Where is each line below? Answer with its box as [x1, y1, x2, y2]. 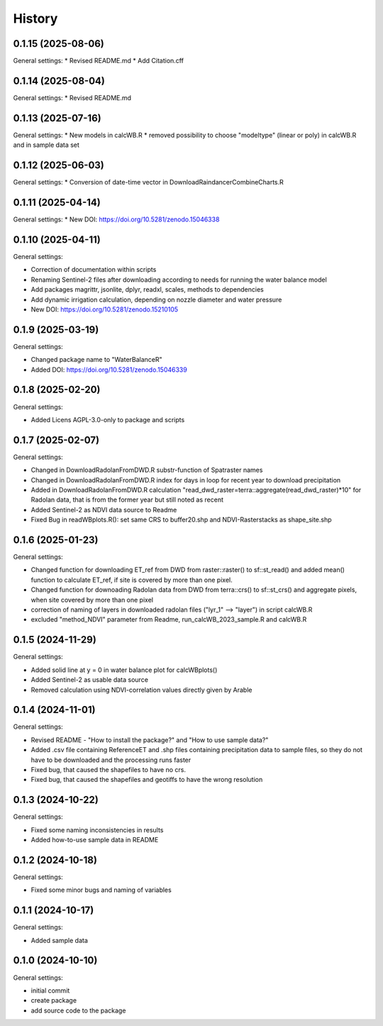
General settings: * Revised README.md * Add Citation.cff [13, 57, 184, 65]
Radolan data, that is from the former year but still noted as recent [30, 495, 223, 504]
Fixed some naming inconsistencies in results [30, 825, 164, 834]
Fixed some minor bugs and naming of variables [30, 886, 172, 894]
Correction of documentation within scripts [30, 265, 157, 274]
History [13, 11, 58, 26]
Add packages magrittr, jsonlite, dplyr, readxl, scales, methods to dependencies [30, 285, 264, 294]
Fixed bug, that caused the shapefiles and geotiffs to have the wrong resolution [30, 776, 263, 784]
